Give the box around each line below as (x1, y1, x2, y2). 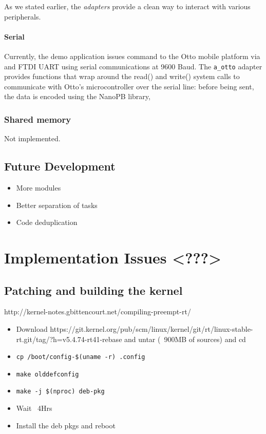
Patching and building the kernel (4, 282, 183, 298)
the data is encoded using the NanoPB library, (4, 91, 150, 102)
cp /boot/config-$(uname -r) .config (16, 353, 145, 361)
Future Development (4, 158, 116, 174)
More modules (16, 182, 61, 193)
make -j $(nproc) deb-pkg (16, 388, 105, 395)
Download (16, 323, 48, 334)
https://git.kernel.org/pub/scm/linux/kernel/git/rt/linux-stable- (50, 323, 253, 334)
